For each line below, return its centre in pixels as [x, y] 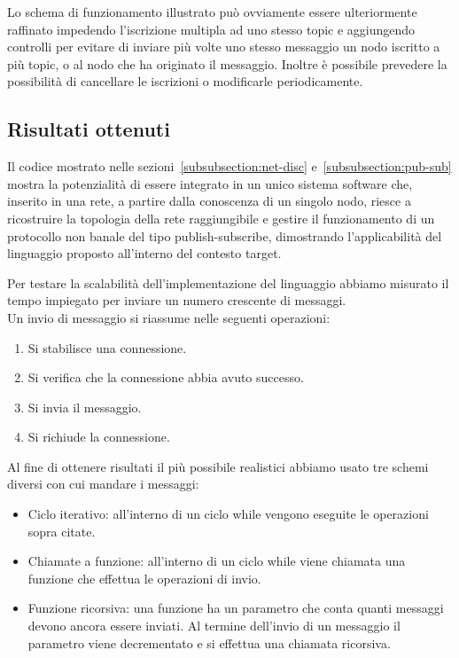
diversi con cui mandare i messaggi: [103, 484]
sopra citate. [62, 531]
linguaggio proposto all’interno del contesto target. [144, 253]
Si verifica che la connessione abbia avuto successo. [166, 377]
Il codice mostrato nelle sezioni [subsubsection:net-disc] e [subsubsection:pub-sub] [229, 166]
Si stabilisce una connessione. [107, 347]
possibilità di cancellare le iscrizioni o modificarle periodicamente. [185, 81]
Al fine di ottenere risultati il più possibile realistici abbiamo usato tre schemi [218, 466]
